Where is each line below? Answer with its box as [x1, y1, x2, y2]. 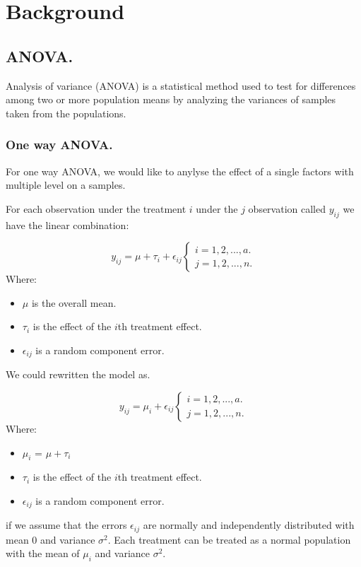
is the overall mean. [31, 295, 117, 310]
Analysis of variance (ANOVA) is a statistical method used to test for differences [6, 78, 356, 93]
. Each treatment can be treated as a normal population [107, 532, 351, 546]
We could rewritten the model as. [6, 367, 150, 382]
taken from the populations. [6, 105, 126, 120]
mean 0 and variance [6, 532, 95, 546]
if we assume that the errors [6, 518, 127, 532]
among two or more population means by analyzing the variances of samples [6, 92, 336, 107]
